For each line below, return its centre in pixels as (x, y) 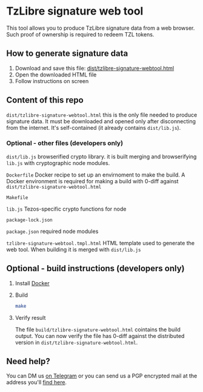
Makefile (17, 198)
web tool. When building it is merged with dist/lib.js (74, 249)
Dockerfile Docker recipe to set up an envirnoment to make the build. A (96, 175)
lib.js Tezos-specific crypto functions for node (66, 209)
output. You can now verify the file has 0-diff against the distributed (100, 336)
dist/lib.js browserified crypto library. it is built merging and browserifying (101, 157)
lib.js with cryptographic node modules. (58, 163)
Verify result (30, 317)
